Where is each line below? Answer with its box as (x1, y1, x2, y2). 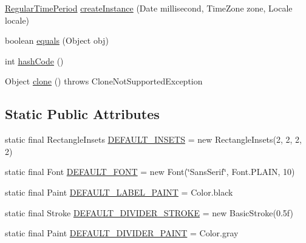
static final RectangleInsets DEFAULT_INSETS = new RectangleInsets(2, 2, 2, (5, 133, 302, 146)
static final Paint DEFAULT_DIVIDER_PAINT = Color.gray (5, 227, 239, 239)
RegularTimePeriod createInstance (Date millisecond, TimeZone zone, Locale (5, 2, 293, 14)
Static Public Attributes (5, 104, 160, 123)
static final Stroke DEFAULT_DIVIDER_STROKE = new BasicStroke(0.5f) (5, 206, 293, 219)
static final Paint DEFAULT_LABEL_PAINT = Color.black (5, 185, 233, 198)
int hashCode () (5, 54, 64, 67)
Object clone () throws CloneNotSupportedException (5, 75, 203, 87)
